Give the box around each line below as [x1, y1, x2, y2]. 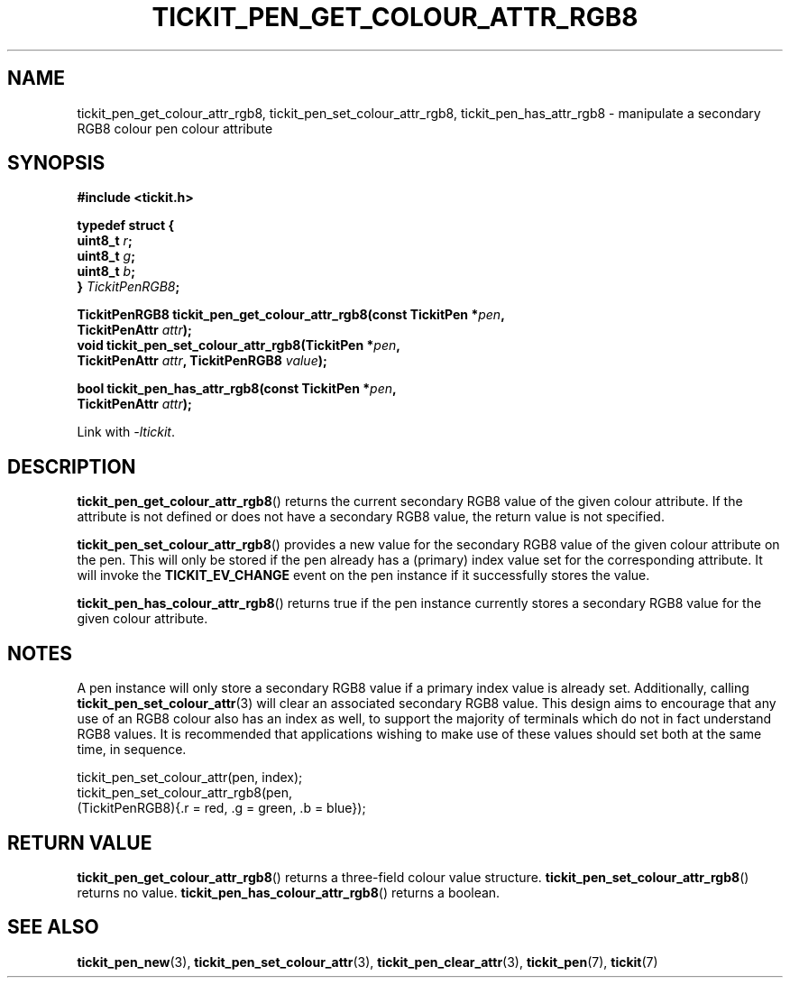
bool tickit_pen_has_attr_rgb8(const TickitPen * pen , [77, 381, 397, 397]
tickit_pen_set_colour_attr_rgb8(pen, [77, 785, 293, 801]
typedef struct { [77, 217, 175, 234]
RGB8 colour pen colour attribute [77, 120, 273, 136]
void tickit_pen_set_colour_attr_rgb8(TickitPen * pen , [77, 337, 400, 354]
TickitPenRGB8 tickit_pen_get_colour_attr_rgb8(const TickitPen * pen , [77, 307, 505, 323]
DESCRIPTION [7, 455, 136, 478]
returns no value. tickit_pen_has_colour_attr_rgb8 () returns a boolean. [77, 884, 501, 900]
